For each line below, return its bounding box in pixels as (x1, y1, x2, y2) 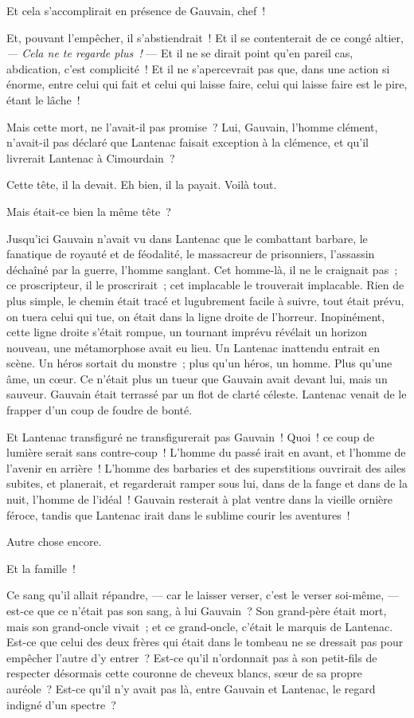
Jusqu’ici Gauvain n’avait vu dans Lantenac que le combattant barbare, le (6, 230, 368, 246)
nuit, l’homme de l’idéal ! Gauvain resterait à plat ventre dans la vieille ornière (6, 491, 393, 508)
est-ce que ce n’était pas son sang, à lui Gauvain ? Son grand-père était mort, (6, 602, 387, 618)
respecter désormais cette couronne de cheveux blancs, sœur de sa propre (6, 665, 362, 681)
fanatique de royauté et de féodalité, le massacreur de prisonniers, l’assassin (6, 245, 375, 262)
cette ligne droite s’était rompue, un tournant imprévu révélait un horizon (6, 324, 368, 340)
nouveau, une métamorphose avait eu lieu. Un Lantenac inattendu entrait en (6, 339, 380, 355)
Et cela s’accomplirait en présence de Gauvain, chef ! (6, 2, 266, 18)
